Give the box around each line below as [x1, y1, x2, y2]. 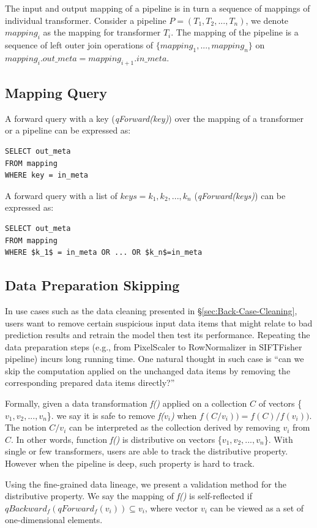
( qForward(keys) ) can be [194, 189, 286, 202]
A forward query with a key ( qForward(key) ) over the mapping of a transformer [5, 111, 304, 124]
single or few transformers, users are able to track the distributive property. [5, 445, 288, 458]
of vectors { [258, 397, 302, 410]
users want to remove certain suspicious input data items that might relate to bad [5, 316, 313, 329]
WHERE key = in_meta [5, 171, 89, 180]
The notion [5, 421, 47, 434]
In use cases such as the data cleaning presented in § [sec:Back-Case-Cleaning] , [5, 304, 297, 317]
